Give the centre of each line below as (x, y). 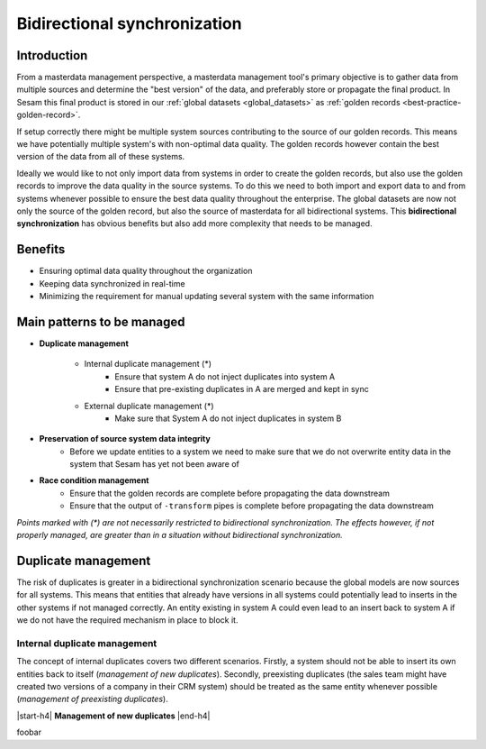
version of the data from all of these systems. (101, 157)
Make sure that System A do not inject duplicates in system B (228, 418)
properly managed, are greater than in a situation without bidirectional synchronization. (180, 535)
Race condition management (94, 480)
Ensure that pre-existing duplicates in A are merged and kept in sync (242, 389)
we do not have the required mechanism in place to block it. (127, 620)
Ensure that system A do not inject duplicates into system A (225, 376)
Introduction (52, 55)
